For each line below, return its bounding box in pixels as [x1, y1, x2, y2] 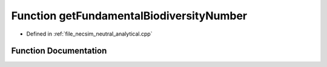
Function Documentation [11, 46, 107, 56]
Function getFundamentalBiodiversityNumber [11, 9, 248, 22]
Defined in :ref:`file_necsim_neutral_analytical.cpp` [26, 30, 153, 37]
